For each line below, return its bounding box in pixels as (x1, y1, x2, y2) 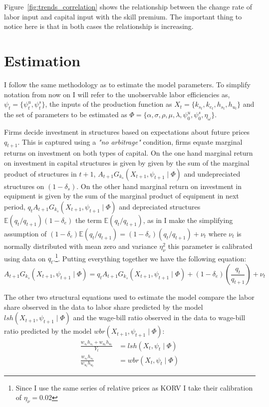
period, (4, 201, 25, 211)
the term (75, 214, 102, 225)
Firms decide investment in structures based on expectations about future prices (4, 126, 250, 137)
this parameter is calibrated (168, 240, 253, 251)
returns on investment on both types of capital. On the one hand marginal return (4, 148, 253, 158)
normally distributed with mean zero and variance (4, 240, 157, 251)
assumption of (4, 228, 47, 238)
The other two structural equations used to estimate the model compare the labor (4, 292, 255, 302)
